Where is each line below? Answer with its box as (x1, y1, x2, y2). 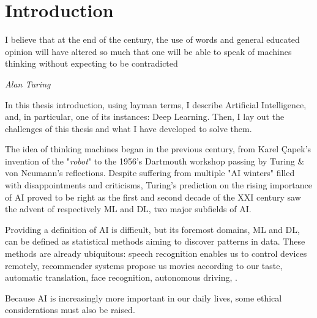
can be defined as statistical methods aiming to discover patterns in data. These (5, 235, 305, 248)
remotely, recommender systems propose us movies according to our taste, (5, 259, 283, 272)
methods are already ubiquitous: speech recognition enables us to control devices (5, 247, 307, 260)
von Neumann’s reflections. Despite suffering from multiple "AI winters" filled (5, 166, 295, 179)
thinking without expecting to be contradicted (5, 57, 178, 70)
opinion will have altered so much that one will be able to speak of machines (5, 45, 292, 57)
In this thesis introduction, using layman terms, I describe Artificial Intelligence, (5, 98, 307, 111)
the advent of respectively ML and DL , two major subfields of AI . (5, 202, 252, 215)
